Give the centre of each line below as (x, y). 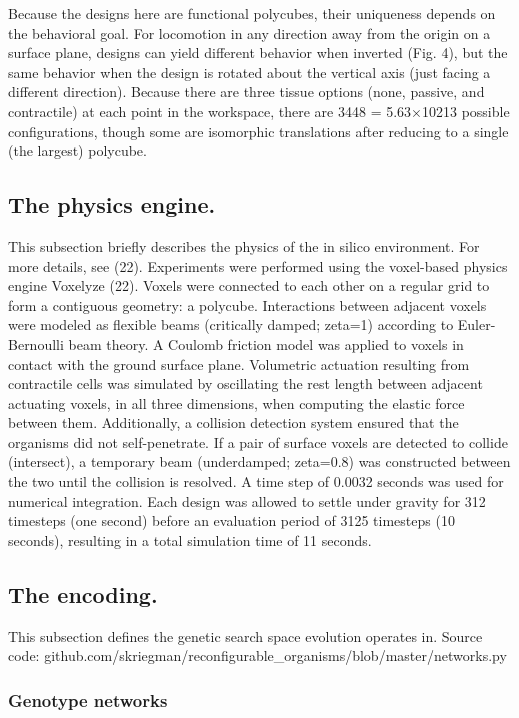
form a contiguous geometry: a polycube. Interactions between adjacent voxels (247, 304)
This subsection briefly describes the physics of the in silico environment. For (244, 245)
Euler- (476, 324)
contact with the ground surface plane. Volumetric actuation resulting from (239, 363)
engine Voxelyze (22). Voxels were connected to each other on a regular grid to (249, 285)
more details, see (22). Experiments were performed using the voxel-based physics (258, 265)
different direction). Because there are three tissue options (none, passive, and (246, 91)
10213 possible (466, 110)
